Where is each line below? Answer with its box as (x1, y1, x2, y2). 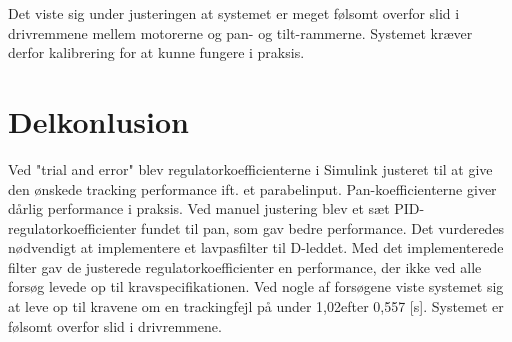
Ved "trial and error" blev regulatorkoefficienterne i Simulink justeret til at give (8, 158, 493, 179)
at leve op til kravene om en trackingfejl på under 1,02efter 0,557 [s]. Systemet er (8, 296, 504, 317)
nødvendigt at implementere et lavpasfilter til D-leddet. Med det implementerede (8, 237, 504, 258)
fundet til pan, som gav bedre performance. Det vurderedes (141, 217, 505, 238)
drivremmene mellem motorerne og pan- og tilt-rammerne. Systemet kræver (8, 22, 473, 43)
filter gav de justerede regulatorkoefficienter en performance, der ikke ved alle (8, 256, 482, 277)
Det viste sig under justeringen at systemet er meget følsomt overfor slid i (8, 3, 460, 23)
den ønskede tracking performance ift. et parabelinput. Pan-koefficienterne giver (8, 178, 497, 199)
